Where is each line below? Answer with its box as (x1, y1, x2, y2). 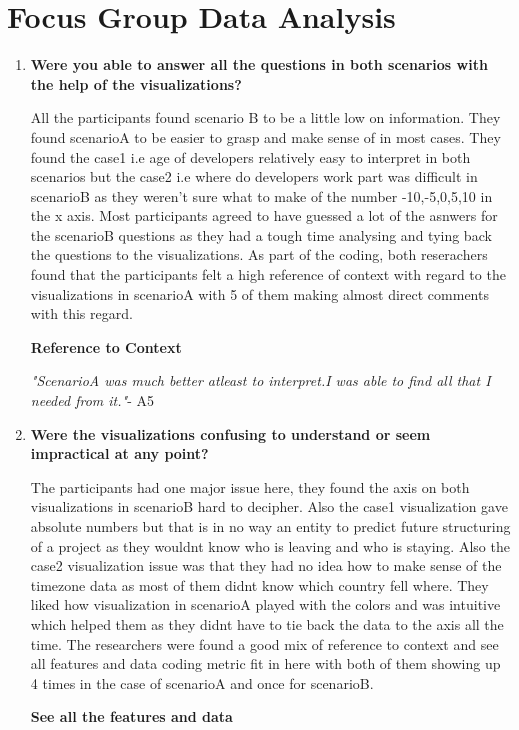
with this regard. (30, 303, 133, 324)
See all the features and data (30, 706, 233, 727)
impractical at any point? (30, 443, 209, 464)
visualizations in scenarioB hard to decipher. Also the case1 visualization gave (30, 496, 508, 517)
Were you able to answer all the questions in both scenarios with (30, 54, 488, 75)
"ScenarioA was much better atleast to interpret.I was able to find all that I (30, 370, 491, 391)
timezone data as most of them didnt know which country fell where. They (30, 574, 489, 595)
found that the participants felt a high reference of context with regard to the (30, 264, 506, 285)
